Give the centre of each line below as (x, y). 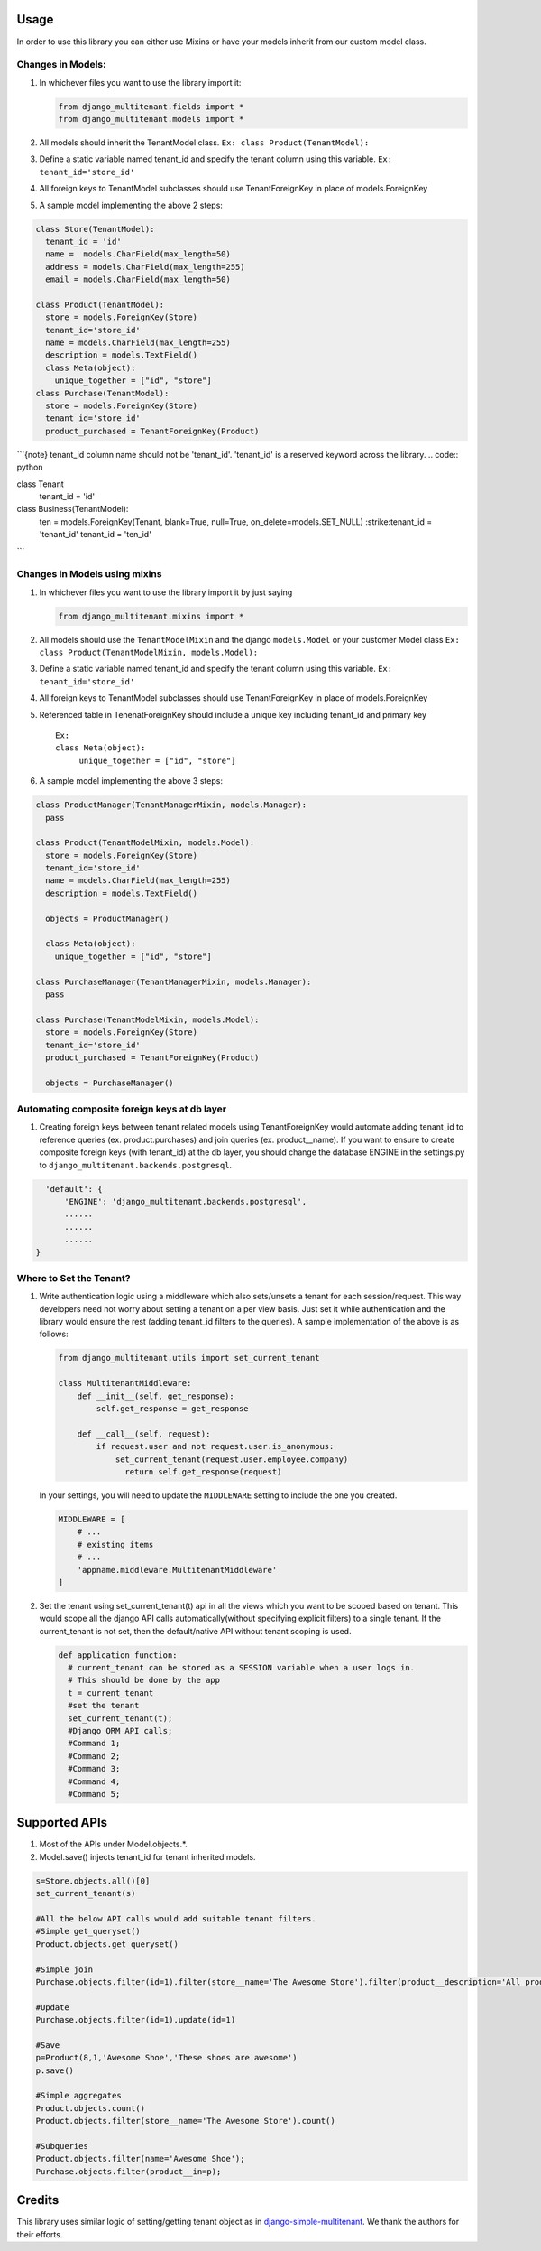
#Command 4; (94, 1781)
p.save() (55, 2070)
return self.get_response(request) (203, 1471)
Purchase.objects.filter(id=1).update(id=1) (136, 2020)
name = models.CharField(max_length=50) (138, 254)
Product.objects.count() (91, 2108)
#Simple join (64, 1969)
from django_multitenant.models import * (151, 119)
